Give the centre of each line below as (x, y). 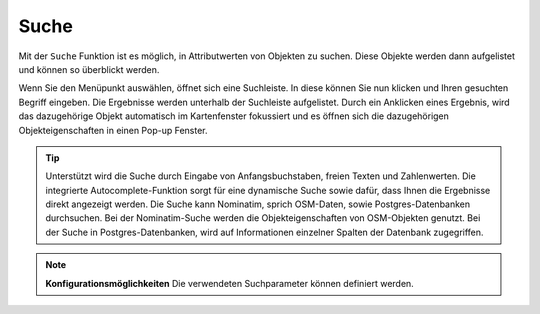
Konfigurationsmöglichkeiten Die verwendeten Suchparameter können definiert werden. (229, 283)
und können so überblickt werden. (89, 69)
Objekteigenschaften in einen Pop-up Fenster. (113, 130)
